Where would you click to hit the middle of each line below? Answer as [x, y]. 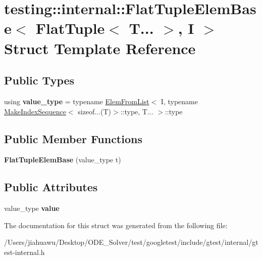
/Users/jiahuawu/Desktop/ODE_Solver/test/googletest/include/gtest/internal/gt [131, 242]
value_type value [32, 208]
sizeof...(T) [95, 111]
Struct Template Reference [100, 48]
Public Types [39, 80]
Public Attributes [51, 187]
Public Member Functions [73, 138]
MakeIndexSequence [35, 111]
